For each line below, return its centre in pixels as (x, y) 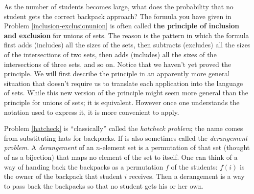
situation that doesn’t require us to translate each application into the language (124, 83)
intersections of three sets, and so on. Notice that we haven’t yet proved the (118, 64)
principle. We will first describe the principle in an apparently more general (117, 74)
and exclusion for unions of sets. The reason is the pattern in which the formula (127, 35)
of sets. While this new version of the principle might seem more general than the (126, 93)
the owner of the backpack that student (63, 176)
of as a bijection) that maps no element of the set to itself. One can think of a (121, 157)
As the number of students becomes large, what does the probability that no (119, 6)
